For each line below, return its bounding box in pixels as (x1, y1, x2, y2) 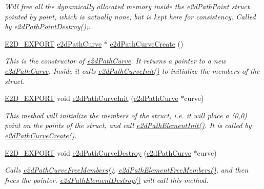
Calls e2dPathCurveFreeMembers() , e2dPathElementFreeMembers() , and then (5, 164, 248, 175)
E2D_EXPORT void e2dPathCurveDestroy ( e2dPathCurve (5, 147, 191, 158)
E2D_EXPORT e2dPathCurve (5, 38, 102, 49)
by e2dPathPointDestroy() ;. (5, 21, 91, 32)
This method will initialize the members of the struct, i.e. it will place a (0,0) (5, 110, 247, 120)
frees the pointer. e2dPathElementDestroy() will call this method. (5, 174, 209, 185)
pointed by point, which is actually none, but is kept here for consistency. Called (5, 11, 256, 22)
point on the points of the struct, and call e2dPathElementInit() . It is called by (5, 120, 252, 131)
